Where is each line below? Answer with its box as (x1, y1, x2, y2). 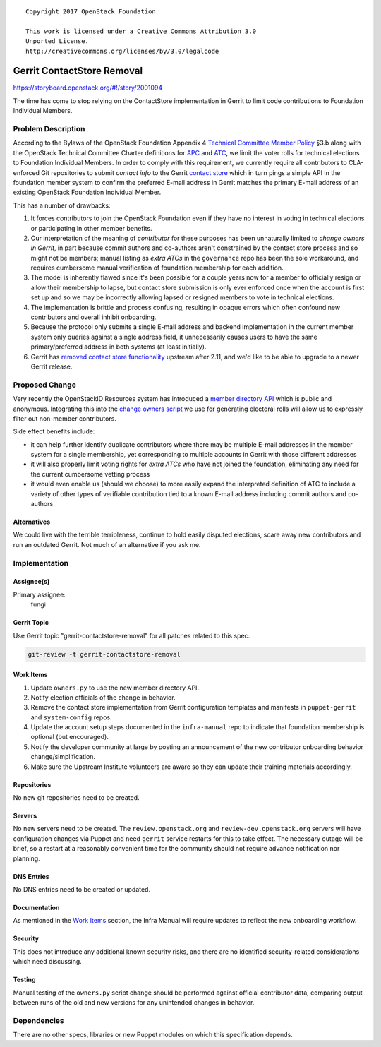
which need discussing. (13, 957, 83, 966)
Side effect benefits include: (13, 427, 95, 436)
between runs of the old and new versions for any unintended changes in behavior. (13, 998, 255, 1006)
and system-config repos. (30, 713, 112, 722)
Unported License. (25, 37, 90, 45)
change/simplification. (30, 753, 95, 761)
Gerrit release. (30, 362, 73, 371)
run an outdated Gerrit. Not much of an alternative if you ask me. (13, 540, 201, 549)
